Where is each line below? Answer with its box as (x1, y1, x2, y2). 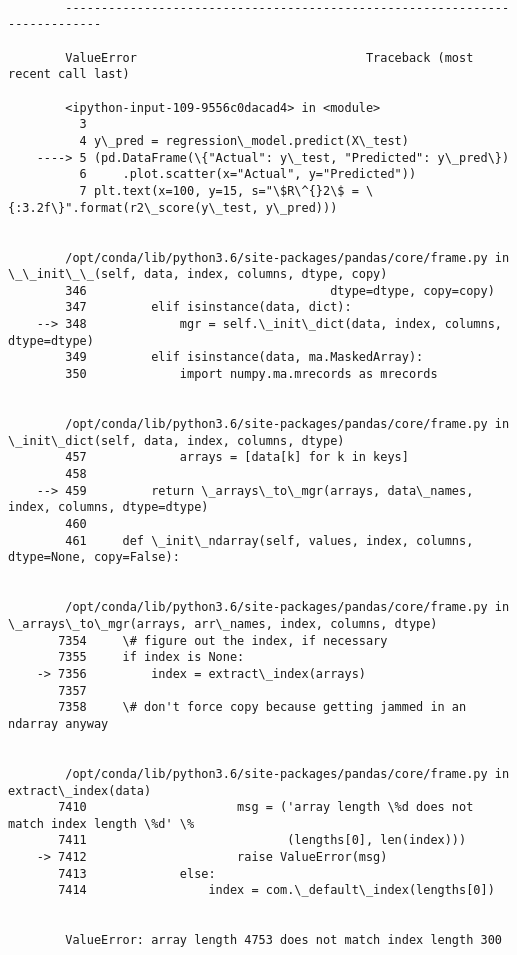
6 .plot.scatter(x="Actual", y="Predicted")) (79, 167, 417, 182)
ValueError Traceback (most (65, 50, 474, 65)
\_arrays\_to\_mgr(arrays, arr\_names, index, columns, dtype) (8, 616, 438, 631)
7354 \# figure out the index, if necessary (58, 633, 388, 648)
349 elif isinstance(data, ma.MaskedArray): (65, 350, 424, 365)
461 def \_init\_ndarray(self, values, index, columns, (65, 533, 474, 548)
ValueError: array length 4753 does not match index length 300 (65, 933, 502, 948)
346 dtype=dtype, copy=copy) (65, 283, 495, 298)
